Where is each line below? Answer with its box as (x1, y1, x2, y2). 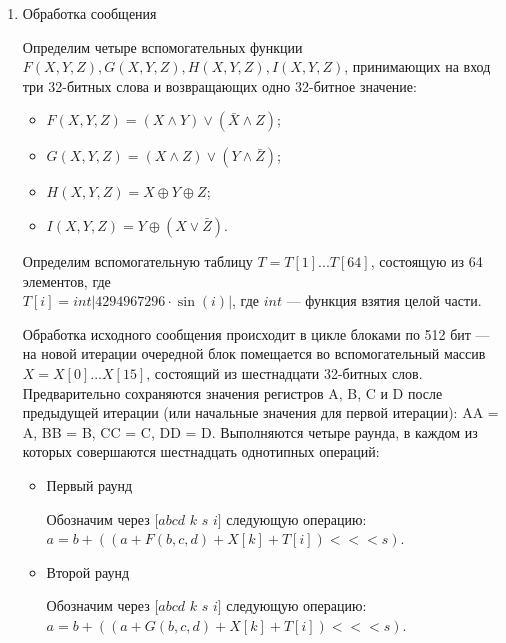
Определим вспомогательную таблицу (22, 250, 253, 271)
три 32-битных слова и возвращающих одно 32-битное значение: (22, 75, 417, 96)
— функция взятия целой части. (286, 290, 482, 311)
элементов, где (22, 270, 111, 291)
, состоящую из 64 (370, 250, 483, 271)
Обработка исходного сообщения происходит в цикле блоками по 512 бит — (22, 323, 490, 344)
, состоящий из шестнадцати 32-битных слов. (146, 362, 423, 383)
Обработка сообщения (22, 3, 157, 23)
